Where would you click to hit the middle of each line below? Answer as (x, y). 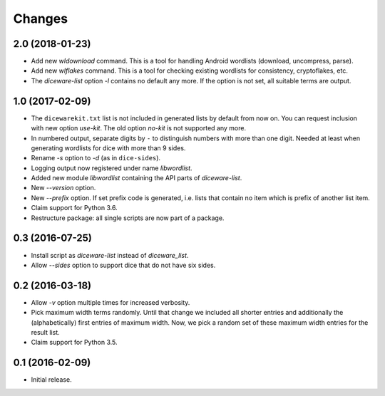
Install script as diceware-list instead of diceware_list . (110, 255)
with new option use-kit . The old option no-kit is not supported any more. (138, 128)
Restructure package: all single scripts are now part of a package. (128, 218)
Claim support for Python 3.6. (74, 208)
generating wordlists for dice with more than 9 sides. (108, 148)
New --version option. (63, 188)
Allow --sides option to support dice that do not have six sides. (123, 265)
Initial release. (51, 380)
